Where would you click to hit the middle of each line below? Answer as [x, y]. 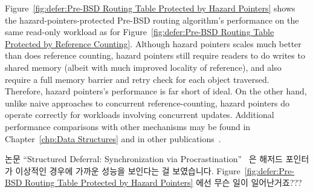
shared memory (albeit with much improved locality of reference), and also [143, 67]
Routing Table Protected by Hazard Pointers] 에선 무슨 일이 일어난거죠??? [163, 182]
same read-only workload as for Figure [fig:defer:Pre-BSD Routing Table [140, 32]
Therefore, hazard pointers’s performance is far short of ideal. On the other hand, [156, 91]
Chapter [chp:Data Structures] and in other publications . [113, 138]
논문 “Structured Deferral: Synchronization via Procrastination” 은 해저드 [144, 159]
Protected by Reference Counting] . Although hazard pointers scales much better [153, 43]
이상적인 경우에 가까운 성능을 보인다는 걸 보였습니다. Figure [128, 170]
